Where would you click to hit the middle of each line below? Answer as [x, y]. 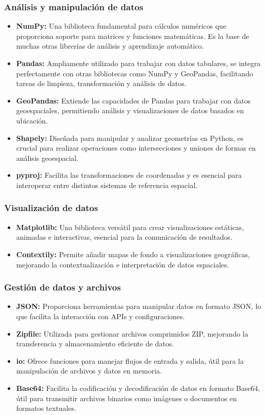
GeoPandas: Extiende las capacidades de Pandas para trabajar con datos [133, 100]
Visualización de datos [51, 208]
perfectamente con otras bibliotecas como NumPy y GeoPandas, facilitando [135, 73]
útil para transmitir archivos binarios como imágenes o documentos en [127, 398]
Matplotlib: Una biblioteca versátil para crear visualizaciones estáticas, [130, 227]
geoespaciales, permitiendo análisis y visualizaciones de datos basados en [130, 110]
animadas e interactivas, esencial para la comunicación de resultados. [124, 237]
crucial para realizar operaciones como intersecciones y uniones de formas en [136, 148]
